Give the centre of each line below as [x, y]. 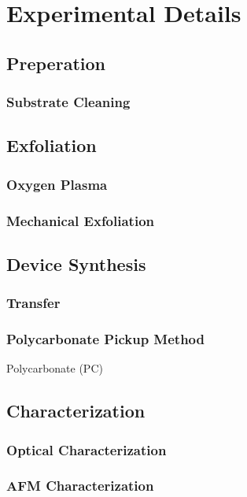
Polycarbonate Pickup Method [105, 339]
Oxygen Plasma [57, 184]
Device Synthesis [76, 263]
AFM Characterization [80, 486]
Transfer [33, 303]
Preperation [56, 63]
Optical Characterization [87, 449]
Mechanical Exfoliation [81, 220]
